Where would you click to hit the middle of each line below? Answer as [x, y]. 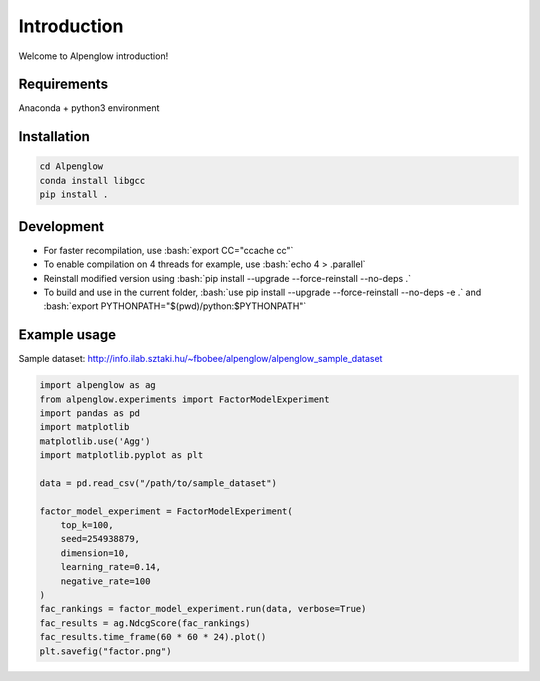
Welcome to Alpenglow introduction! [93, 56]
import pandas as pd [89, 413]
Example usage [67, 335]
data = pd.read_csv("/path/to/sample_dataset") [158, 483]
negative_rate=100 [105, 581]
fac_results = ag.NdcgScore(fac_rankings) [145, 623]
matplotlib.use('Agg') [95, 441]
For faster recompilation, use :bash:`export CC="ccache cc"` [168, 250]
